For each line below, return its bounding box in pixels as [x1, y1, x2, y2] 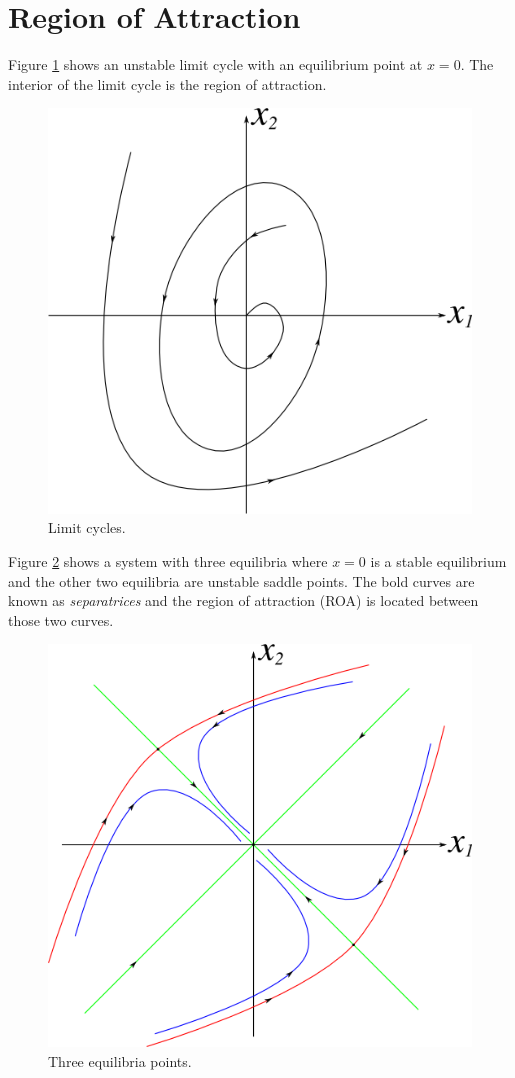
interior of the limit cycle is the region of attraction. [8, 73, 327, 94]
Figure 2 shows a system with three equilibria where [8, 551, 328, 572]
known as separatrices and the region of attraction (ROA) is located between [8, 590, 479, 611]
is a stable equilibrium [370, 551, 507, 572]
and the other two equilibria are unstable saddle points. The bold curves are [8, 570, 475, 591]
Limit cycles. [48, 517, 126, 538]
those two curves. [8, 609, 114, 630]
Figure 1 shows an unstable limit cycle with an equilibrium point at [8, 54, 423, 75]
